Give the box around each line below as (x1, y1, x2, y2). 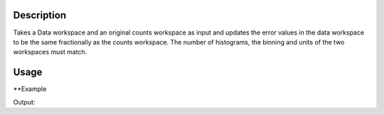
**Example (13, 85, 47, 93)
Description (13, 9, 67, 21)
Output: (13, 97, 36, 106)
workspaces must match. (13, 48, 87, 56)
